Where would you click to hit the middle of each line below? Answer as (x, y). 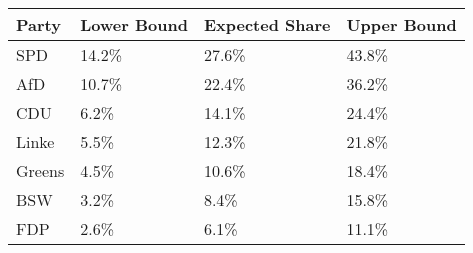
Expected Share (267, 24)
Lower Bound (134, 24)
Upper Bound (401, 24)
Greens (40, 170)
